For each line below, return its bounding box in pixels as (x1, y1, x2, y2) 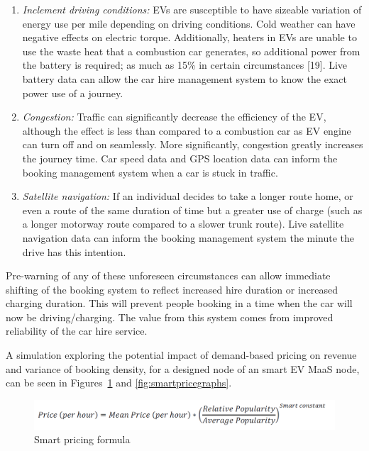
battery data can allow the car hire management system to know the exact (22, 71, 347, 86)
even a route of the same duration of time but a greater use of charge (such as (22, 202, 363, 217)
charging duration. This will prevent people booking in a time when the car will (6, 296, 353, 311)
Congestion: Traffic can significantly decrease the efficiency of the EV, (22, 109, 326, 124)
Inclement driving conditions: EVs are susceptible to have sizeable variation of (22, 2, 362, 16)
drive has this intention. (22, 244, 126, 259)
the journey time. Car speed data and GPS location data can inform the (22, 150, 338, 165)
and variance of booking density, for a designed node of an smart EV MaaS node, (6, 361, 360, 376)
